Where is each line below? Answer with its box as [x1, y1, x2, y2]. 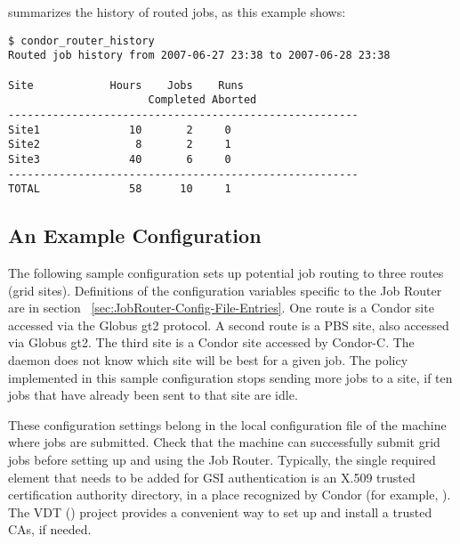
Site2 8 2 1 [8, 138, 231, 151]
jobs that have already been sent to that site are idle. [8, 386, 298, 404]
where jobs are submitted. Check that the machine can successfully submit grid [8, 433, 440, 451]
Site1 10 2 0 [8, 123, 231, 136]
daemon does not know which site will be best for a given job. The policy [8, 350, 408, 369]
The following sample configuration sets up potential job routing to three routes [8, 264, 444, 282]
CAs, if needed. [8, 520, 92, 539]
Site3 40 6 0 [8, 152, 231, 166]
